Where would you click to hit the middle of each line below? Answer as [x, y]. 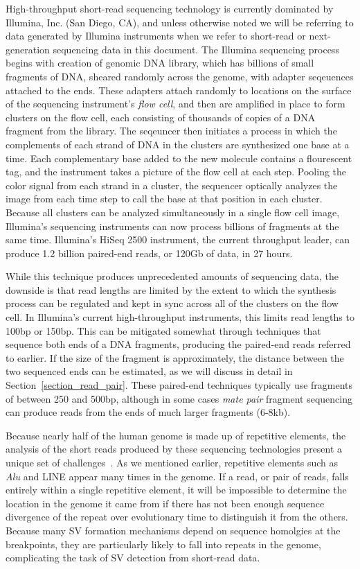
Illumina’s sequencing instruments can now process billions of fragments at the [172, 226]
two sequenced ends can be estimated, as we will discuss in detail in [149, 371]
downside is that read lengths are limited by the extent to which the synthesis [171, 289]
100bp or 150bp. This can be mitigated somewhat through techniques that [163, 330]
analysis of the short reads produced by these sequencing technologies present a [174, 449]
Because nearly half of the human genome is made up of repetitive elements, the [176, 435]
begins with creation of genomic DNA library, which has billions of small [160, 63]
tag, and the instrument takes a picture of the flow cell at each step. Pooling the [176, 172]
